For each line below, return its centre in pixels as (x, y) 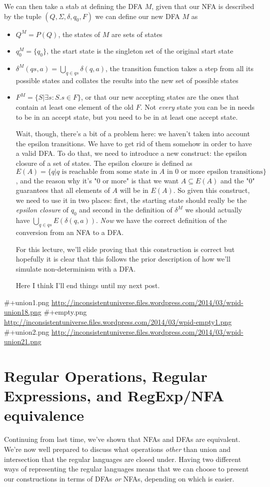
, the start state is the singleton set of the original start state (140, 51)
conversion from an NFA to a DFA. (70, 232)
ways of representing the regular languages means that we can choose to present (126, 469)
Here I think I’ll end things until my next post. (88, 285)
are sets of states (137, 34)
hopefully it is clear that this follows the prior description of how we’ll (123, 259)
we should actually (214, 210)
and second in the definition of (126, 210)
